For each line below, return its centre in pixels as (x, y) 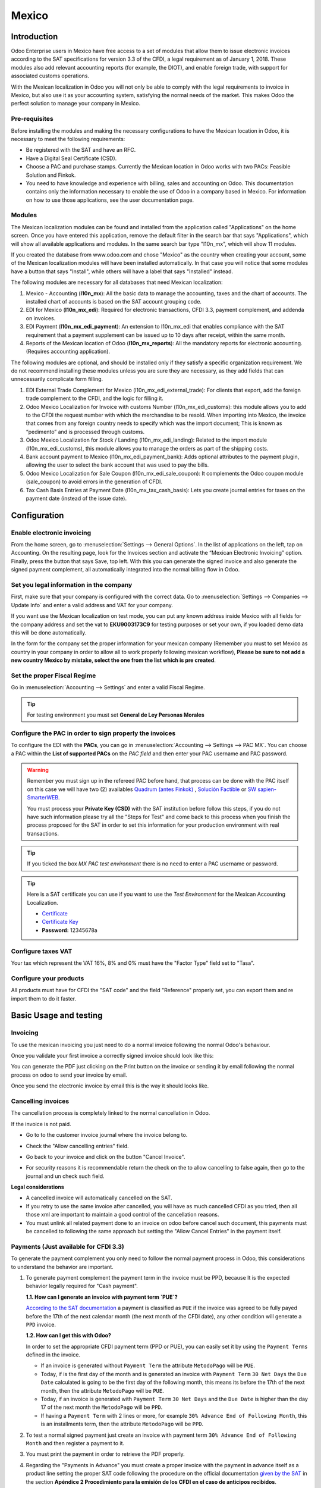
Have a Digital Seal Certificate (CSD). (71, 158)
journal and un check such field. (65, 1176)
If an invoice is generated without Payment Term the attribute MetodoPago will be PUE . (148, 1365)
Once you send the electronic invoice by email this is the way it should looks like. (110, 1086)
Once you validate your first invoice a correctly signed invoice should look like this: (112, 1056)
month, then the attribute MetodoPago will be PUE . (102, 1390)
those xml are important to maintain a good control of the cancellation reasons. (122, 1215)
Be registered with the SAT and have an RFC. (81, 150)
